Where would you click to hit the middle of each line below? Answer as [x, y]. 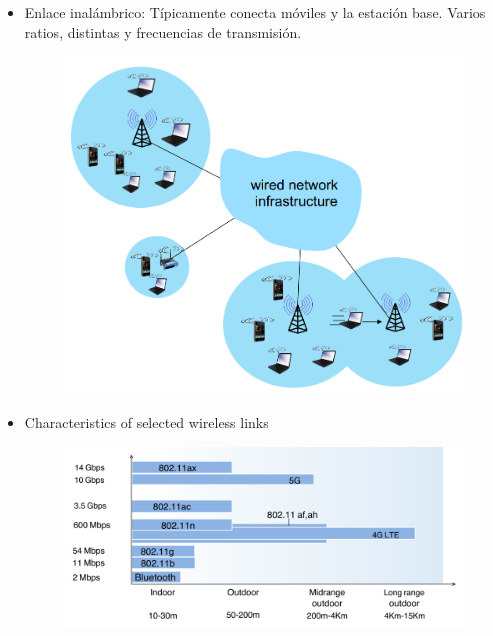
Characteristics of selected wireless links [146, 422]
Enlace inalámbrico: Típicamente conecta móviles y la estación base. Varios [255, 12]
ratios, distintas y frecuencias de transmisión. [163, 31]
